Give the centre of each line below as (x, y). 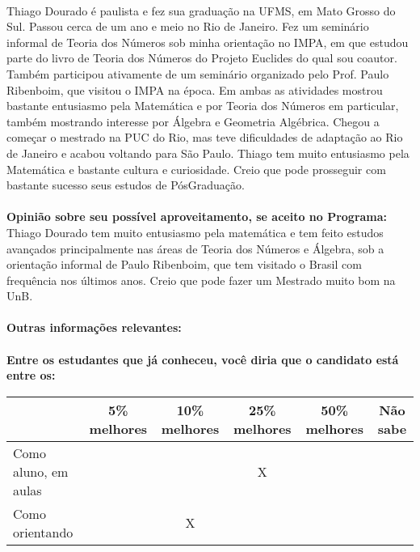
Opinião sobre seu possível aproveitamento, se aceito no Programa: (197, 217)
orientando (43, 532)
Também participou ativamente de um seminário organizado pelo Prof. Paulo (198, 73)
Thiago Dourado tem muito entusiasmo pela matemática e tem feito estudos (195, 232)
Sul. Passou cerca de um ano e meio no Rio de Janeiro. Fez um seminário (188, 26)
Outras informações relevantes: (94, 327)
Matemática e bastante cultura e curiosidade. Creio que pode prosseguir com (196, 169)
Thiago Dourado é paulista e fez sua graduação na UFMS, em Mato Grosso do (201, 10)
